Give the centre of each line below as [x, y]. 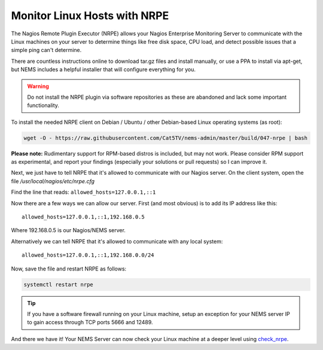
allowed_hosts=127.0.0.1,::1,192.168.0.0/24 [88, 255]
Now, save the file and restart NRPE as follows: [69, 269]
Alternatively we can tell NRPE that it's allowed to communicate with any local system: [117, 241]
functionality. [43, 105]
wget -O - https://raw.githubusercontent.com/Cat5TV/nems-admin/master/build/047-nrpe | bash [166, 138]
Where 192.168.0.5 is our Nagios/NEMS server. [68, 230]
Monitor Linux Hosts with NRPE [90, 16]
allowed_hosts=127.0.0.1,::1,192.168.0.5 [83, 217]
